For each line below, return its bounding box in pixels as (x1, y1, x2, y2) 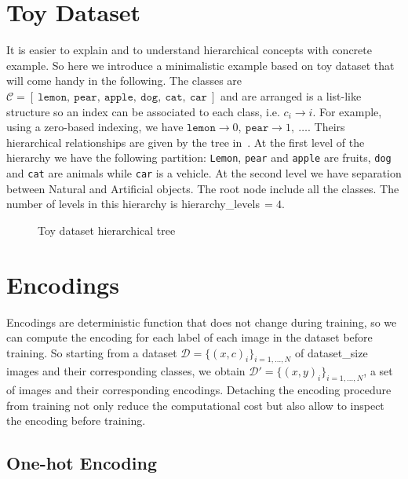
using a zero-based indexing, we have (6, 119, 184, 135)
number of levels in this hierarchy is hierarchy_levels (6, 196, 260, 212)
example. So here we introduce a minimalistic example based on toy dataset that (6, 57, 395, 73)
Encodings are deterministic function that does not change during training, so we (6, 313, 397, 330)
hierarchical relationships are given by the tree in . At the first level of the (6, 133, 365, 150)
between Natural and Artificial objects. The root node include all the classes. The (6, 180, 399, 196)
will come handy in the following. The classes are (6, 72, 242, 89)
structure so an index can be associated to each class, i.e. (6, 103, 280, 119)
